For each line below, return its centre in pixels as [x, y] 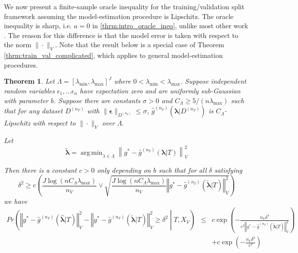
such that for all [182, 170]
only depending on [124, 170]
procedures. [21, 64]
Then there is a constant [40, 170]
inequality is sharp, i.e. [38, 26]
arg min [92, 153]
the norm [18, 45]
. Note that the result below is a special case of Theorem [140, 45]
